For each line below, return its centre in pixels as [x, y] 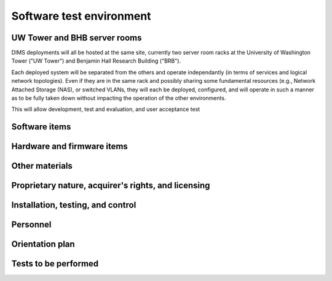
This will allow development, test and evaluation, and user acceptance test [106, 109]
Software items [41, 127]
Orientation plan [43, 244]
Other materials [42, 166]
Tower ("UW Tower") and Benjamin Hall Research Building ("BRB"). [96, 61]
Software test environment [81, 16]
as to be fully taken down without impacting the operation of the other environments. [119, 98]
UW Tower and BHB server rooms [77, 38]
